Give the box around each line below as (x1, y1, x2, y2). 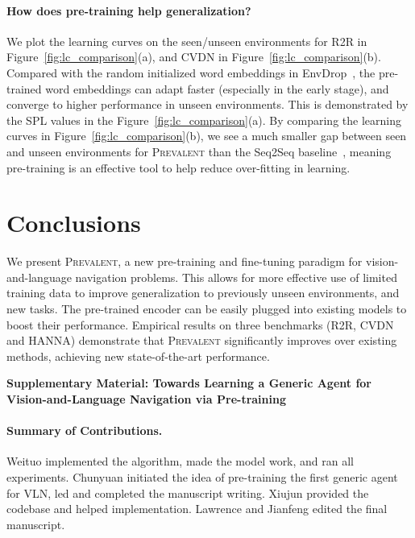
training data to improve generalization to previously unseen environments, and (6, 284, 400, 301)
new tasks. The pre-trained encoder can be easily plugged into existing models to (6, 300, 407, 317)
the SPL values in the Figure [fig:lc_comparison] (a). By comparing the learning (6, 111, 401, 128)
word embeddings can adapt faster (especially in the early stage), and (45, 80, 389, 97)
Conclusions (6, 206, 141, 239)
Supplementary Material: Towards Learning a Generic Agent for (6, 375, 372, 391)
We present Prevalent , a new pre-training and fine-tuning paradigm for (6, 253, 363, 270)
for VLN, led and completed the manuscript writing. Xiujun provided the (6, 484, 369, 501)
